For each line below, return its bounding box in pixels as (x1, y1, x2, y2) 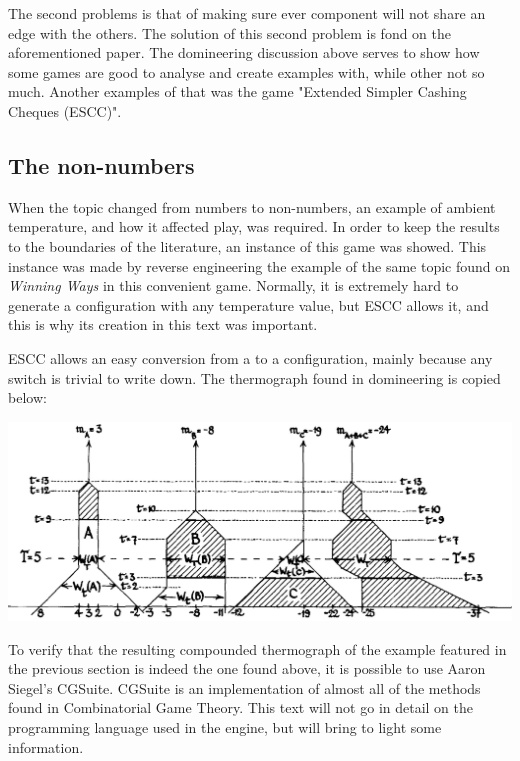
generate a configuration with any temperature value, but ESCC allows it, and (8, 294, 489, 315)
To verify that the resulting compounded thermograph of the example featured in (8, 638, 507, 659)
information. (8, 736, 84, 757)
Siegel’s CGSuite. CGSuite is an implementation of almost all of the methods (8, 677, 481, 698)
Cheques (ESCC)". (8, 100, 122, 121)
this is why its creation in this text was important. (8, 314, 318, 335)
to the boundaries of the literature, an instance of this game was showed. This (8, 235, 487, 256)
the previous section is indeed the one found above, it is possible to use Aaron (8, 658, 486, 679)
